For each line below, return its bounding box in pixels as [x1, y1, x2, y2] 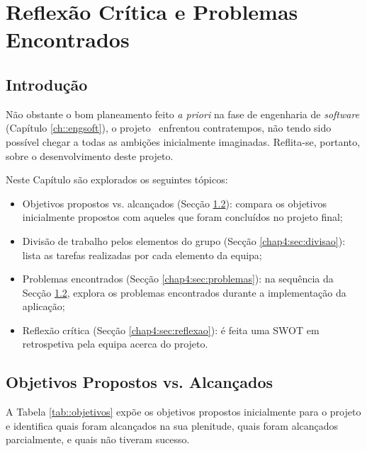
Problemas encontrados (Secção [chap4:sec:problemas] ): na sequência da [22, 271, 334, 286]
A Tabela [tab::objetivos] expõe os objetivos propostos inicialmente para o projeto [6, 404, 361, 419]
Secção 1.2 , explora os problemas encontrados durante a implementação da [22, 285, 346, 299]
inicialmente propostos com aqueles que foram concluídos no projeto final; [22, 210, 343, 224]
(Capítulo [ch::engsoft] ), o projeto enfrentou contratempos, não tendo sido [6, 120, 332, 135]
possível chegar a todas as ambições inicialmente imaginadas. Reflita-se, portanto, [6, 134, 361, 149]
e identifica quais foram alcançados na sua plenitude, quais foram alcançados [6, 418, 339, 433]
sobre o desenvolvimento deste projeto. [6, 148, 174, 163]
